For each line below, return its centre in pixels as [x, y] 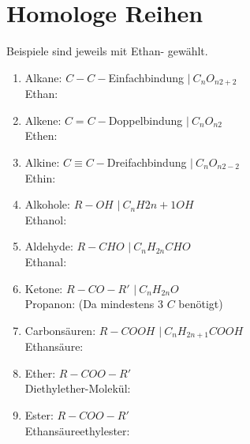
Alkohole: [47, 204]
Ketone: [44, 288]
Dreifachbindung [147, 162]
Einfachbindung [146, 77]
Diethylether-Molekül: [78, 388]
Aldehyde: [49, 246]
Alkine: [42, 162]
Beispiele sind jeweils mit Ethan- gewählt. [107, 51]
